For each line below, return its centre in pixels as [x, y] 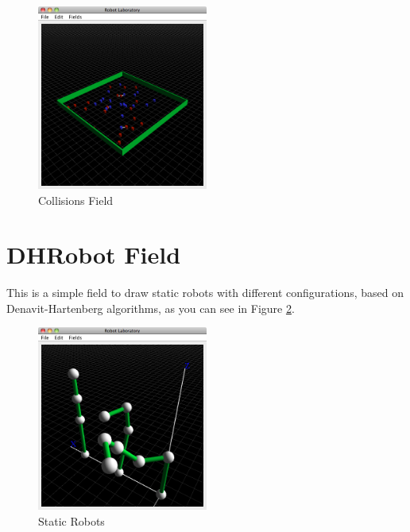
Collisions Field [76, 200]
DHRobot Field [94, 254]
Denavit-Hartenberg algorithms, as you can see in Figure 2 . [151, 308]
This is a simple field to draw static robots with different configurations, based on [205, 293]
